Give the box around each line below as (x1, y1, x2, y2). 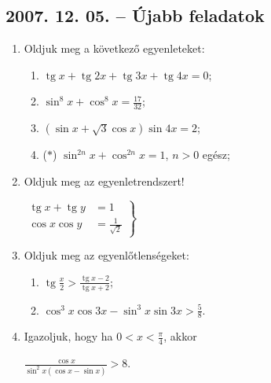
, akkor (163, 328, 197, 344)
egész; (202, 146, 230, 163)
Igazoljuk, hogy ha (24, 328, 113, 344)
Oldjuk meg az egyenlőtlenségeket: (24, 247, 189, 263)
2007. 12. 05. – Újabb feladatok (5, 3, 265, 28)
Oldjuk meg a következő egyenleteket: (24, 40, 205, 57)
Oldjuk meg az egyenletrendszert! (24, 172, 185, 189)
